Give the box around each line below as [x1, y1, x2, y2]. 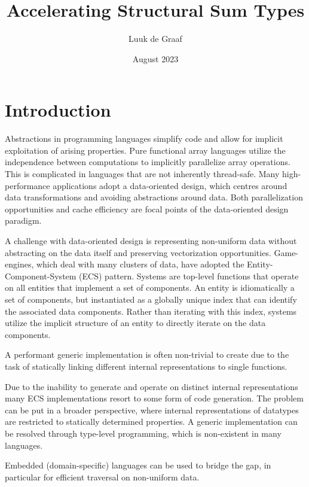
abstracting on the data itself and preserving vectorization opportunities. [5, 246, 271, 258]
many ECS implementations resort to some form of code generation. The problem [5, 392, 304, 404]
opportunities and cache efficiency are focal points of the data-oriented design [5, 202, 289, 215]
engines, [5, 258, 34, 270]
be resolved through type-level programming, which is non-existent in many [5, 427, 282, 439]
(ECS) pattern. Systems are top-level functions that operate [79, 269, 299, 282]
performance [5, 179, 50, 191]
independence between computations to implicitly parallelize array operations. [5, 156, 290, 168]
